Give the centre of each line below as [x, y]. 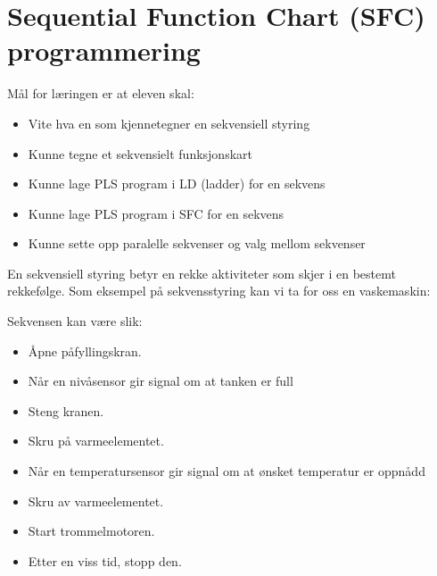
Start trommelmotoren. [91, 531]
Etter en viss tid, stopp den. [105, 560]
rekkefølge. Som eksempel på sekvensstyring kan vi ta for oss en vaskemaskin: [219, 291]
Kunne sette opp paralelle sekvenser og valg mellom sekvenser [197, 243]
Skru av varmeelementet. [96, 501]
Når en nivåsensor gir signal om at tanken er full [161, 381]
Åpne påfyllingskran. [85, 351]
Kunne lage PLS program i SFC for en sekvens [156, 213]
